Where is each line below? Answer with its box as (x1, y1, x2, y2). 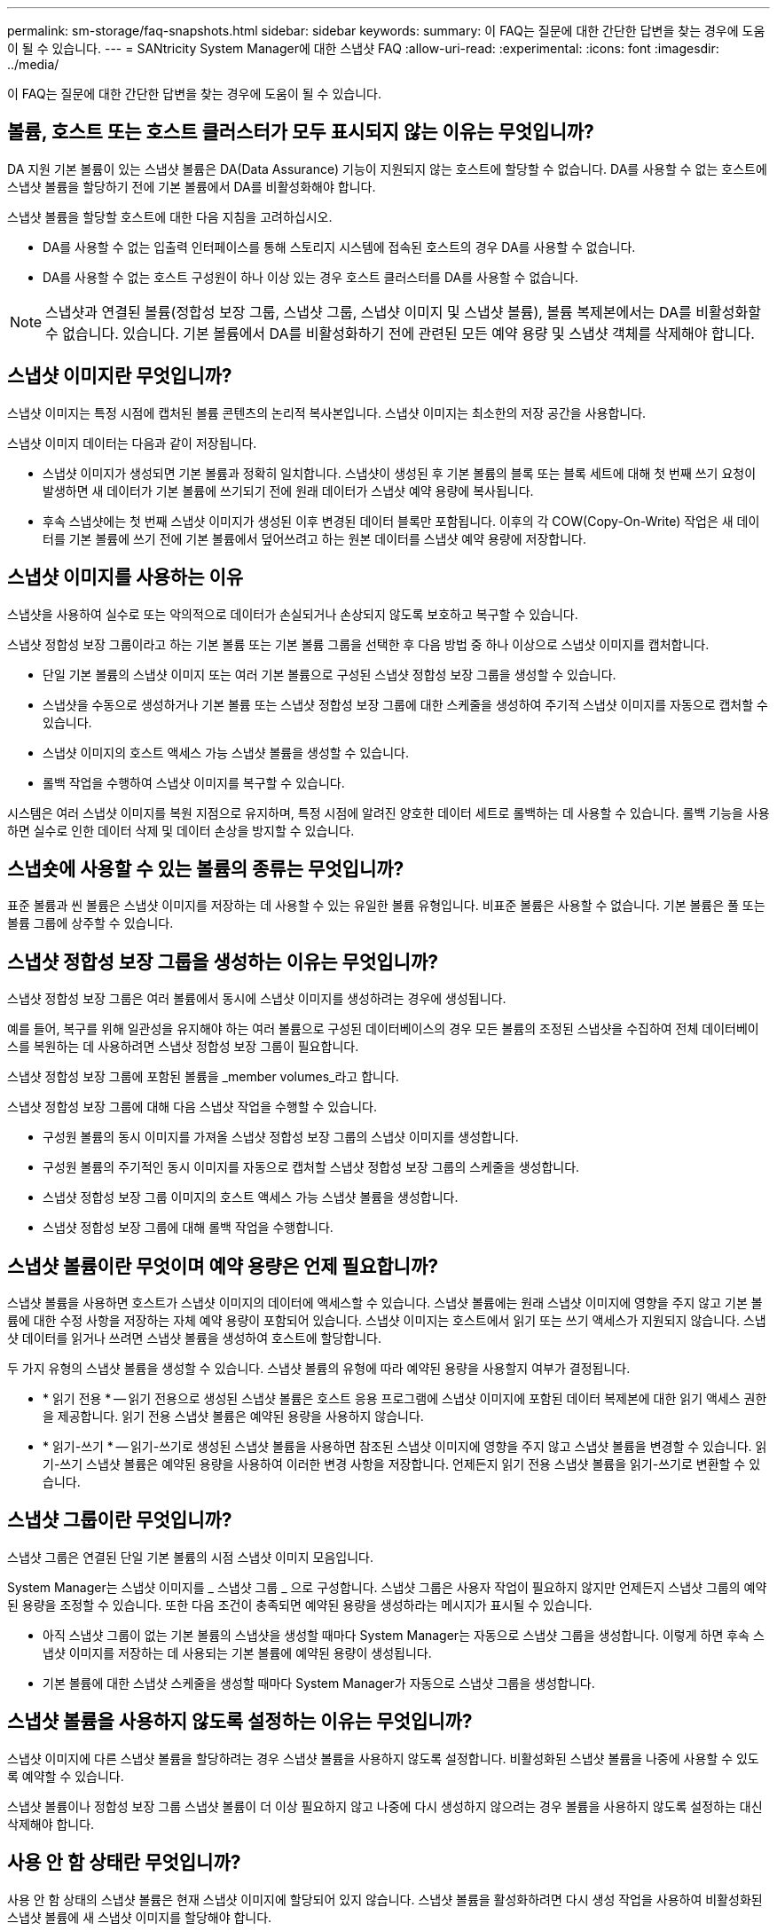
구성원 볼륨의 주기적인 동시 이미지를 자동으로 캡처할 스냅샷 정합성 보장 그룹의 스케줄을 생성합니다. (43, 1159, 580, 1175)
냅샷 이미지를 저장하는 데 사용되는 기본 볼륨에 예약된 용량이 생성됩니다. (43, 1644, 432, 1660)
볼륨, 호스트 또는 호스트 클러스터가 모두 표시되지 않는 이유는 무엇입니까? (7, 121, 594, 144)
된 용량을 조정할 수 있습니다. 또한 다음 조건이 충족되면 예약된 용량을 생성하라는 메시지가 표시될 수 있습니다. (7, 1597, 593, 1613)
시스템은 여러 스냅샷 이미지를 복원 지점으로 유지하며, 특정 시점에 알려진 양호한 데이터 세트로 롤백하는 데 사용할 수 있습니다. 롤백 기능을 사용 (7, 805, 770, 820)
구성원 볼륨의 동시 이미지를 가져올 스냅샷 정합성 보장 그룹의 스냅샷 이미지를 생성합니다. (43, 1129, 519, 1145)
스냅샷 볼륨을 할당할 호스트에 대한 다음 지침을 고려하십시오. (7, 208, 333, 224)
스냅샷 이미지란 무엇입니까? (7, 365, 232, 388)
